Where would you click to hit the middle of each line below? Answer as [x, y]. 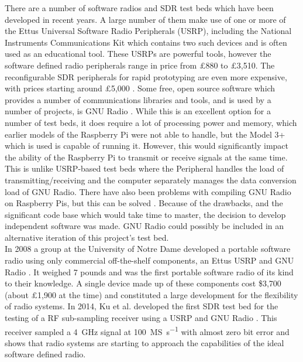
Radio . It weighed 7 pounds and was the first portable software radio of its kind [149, 271]
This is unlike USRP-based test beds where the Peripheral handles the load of [144, 168]
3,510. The [256, 65]
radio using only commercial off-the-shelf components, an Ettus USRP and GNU [149, 260]
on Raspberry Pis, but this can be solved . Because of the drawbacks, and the [144, 203]
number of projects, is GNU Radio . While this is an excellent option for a [138, 111]
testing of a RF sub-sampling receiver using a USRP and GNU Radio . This [141, 318]
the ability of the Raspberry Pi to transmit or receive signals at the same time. [146, 157]
